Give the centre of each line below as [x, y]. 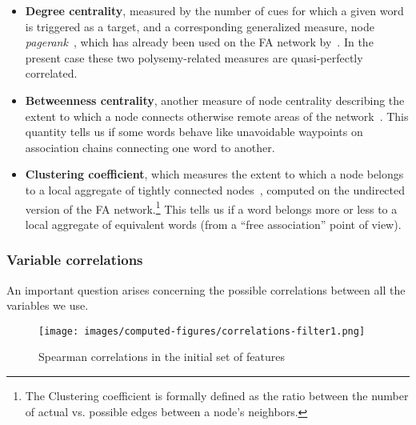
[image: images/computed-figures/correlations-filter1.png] [202, 331]
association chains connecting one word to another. [150, 147]
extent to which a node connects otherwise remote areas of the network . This [217, 116]
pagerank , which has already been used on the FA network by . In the [199, 42]
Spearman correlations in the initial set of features [162, 357]
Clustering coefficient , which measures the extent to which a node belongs [214, 174]
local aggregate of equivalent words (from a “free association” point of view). [213, 224]
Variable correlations [75, 260]
